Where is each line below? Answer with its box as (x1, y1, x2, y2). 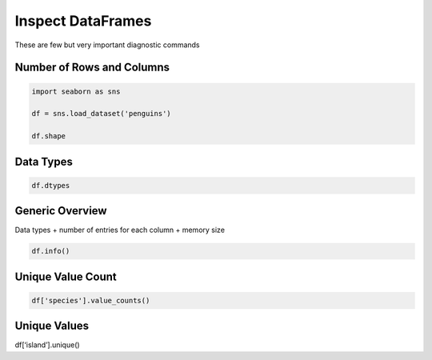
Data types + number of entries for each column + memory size (14, 225, 226, 235)
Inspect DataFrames (14, 12, 152, 30)
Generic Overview (14, 204, 107, 218)
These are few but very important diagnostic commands (14, 40, 200, 50)
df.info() (31, 246, 70, 256)
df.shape (31, 132, 66, 141)
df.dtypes (31, 181, 70, 190)
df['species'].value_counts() (31, 296, 150, 305)
